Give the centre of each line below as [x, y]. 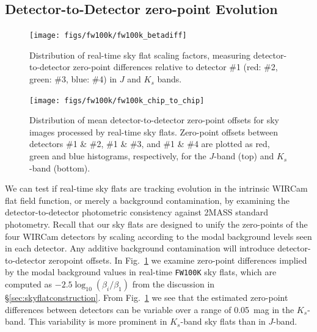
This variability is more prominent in [98, 321]
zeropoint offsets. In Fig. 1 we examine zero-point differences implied [178, 260]
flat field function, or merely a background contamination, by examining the [148, 200]
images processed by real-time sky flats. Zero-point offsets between [154, 132]
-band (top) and [244, 156]
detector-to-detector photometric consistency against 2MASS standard [137, 212]
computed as [29, 284]
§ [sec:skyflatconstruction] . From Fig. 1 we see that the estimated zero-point [147, 298]
